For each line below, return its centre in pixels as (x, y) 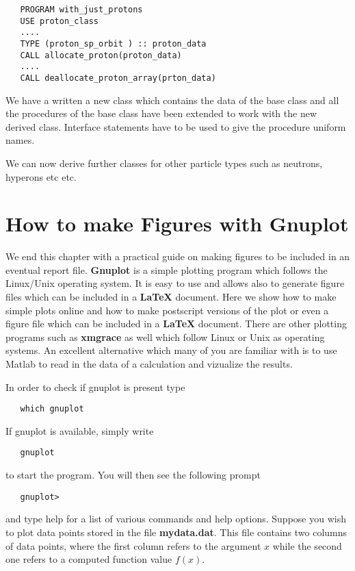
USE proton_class (60, 21)
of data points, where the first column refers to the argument (133, 545)
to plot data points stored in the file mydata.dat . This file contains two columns (176, 532)
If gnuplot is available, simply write (80, 430)
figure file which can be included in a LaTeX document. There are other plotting (176, 323)
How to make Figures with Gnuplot (177, 224)
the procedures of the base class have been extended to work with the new (161, 113)
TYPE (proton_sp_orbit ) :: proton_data (113, 43)
